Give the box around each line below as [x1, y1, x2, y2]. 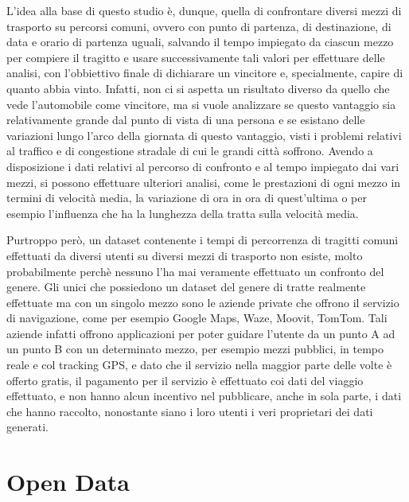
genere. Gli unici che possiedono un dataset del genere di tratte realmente [6, 278, 366, 295]
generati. [6, 418, 49, 435]
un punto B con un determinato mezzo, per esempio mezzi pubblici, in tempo [6, 341, 384, 357]
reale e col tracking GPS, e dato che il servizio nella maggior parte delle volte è [6, 356, 392, 373]
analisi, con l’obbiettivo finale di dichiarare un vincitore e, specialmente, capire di [6, 64, 403, 81]
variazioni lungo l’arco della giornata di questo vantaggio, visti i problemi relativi [6, 126, 402, 143]
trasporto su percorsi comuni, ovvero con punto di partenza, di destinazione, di [6, 18, 391, 34]
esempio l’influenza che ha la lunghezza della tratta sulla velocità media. [6, 204, 359, 221]
